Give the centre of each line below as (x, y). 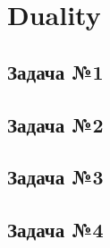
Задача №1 (55, 71)
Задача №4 (55, 230)
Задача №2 (55, 124)
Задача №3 (55, 177)
